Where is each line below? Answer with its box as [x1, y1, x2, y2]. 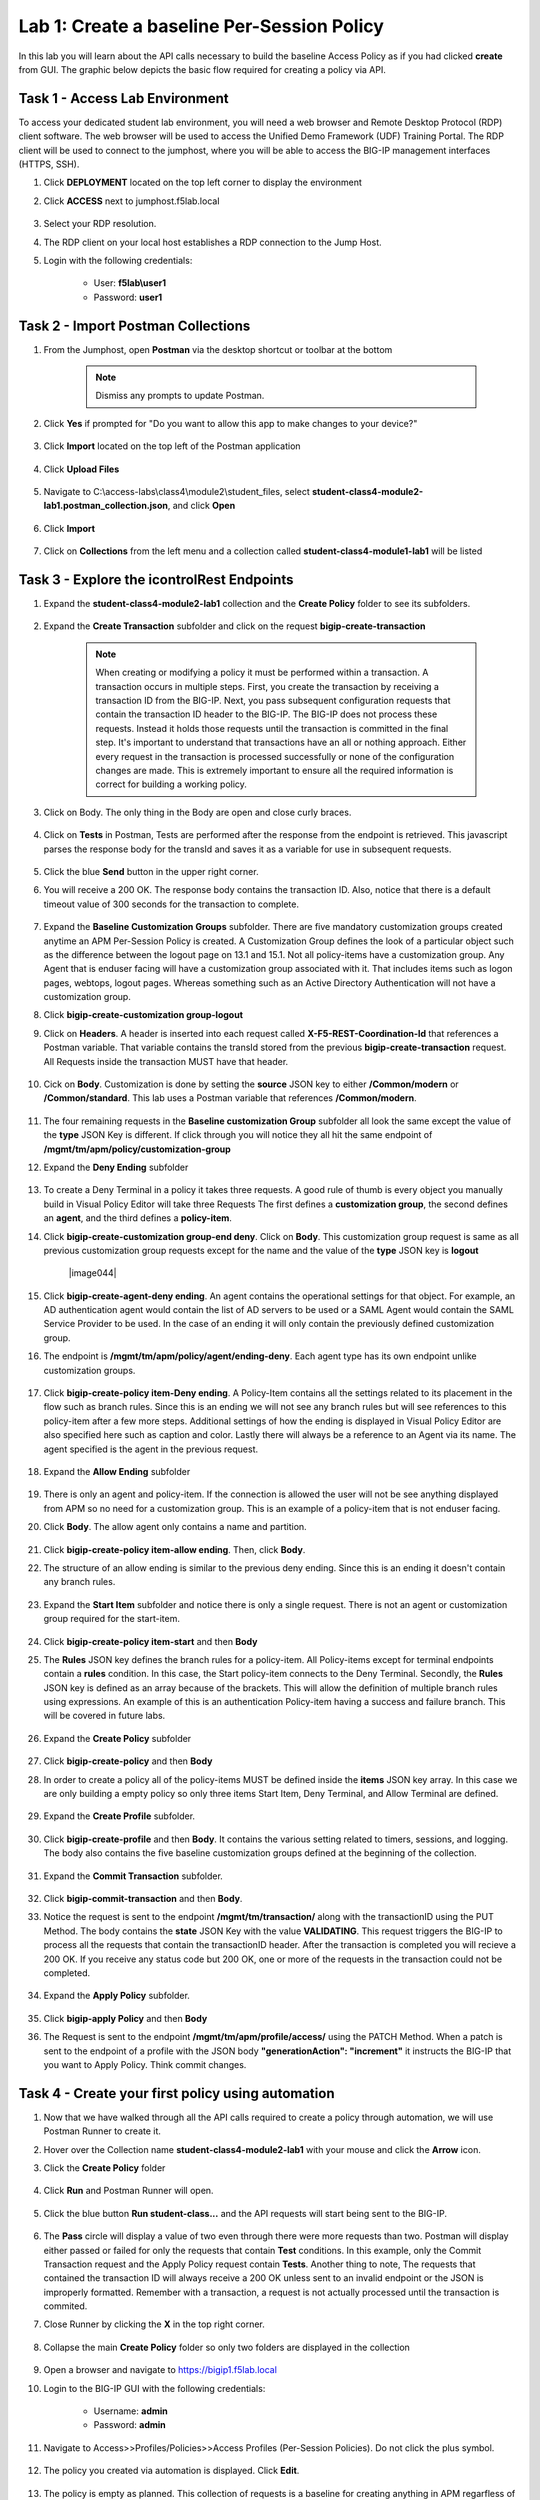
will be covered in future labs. [43, 1710, 166, 1722]
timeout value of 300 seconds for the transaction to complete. [43, 898, 300, 910]
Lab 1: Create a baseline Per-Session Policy [18, 15, 385, 37]
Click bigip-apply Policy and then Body [43, 2012, 208, 2024]
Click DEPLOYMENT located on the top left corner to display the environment [43, 176, 362, 189]
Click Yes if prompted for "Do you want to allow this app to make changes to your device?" [43, 417, 418, 429]
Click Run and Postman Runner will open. [43, 2185, 214, 2197]
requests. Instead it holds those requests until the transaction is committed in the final [95, 722, 449, 734]
